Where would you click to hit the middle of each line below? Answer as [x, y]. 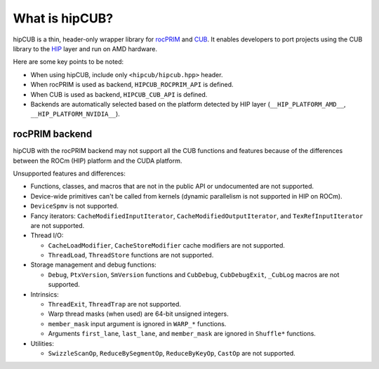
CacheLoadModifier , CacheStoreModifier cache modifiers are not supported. [167, 245]
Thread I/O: [47, 236]
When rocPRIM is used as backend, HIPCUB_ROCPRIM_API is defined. [132, 85]
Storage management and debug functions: [94, 265]
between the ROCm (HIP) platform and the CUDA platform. [98, 161]
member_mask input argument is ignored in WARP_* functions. [137, 323]
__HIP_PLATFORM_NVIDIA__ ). [75, 114]
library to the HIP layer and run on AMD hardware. [85, 48]
